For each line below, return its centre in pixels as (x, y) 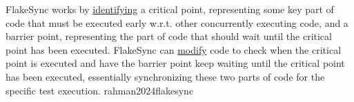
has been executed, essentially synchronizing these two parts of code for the (165, 76)
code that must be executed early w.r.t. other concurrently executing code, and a (177, 22)
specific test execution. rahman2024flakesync (100, 90)
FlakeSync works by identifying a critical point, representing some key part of (170, 9)
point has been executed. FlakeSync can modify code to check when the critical (174, 49)
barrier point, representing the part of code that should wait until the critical (169, 36)
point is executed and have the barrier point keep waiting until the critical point (175, 63)
